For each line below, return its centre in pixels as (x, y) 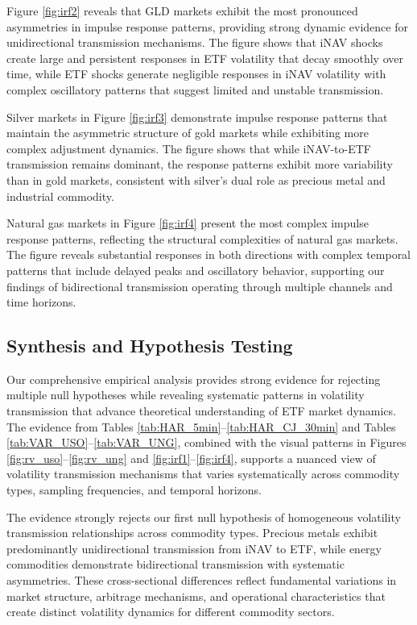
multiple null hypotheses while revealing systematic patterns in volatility (186, 395)
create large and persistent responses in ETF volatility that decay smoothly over (205, 58)
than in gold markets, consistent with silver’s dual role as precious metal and (196, 179)
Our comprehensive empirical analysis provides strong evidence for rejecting (194, 379)
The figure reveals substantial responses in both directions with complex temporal (209, 254)
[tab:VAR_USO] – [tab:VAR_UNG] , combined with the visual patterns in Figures (206, 442)
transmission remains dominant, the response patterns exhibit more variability (200, 164)
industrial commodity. (60, 196)
